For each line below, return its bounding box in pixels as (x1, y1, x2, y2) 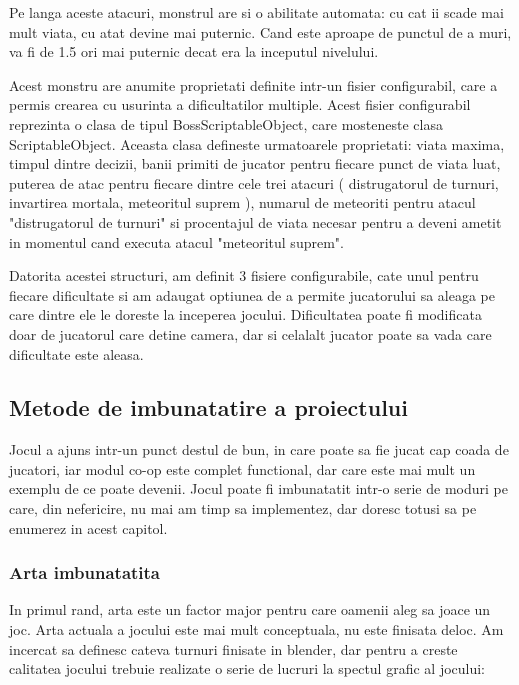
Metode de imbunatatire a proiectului (9, 392, 408, 423)
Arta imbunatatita (9, 560, 161, 585)
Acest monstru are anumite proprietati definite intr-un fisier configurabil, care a (9, 74, 498, 95)
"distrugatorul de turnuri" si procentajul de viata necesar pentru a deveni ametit (9, 211, 502, 232)
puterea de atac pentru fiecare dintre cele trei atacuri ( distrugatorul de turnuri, (9, 172, 499, 193)
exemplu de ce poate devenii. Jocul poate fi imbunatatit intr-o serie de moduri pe (9, 478, 508, 499)
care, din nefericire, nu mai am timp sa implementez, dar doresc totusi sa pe (9, 498, 477, 519)
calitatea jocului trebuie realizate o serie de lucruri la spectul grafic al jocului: (9, 658, 486, 679)
